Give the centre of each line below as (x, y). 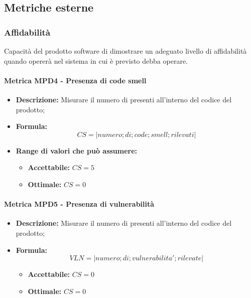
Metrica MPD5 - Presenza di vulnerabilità (79, 204)
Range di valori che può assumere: (77, 150)
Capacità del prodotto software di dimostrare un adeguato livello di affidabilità (125, 51)
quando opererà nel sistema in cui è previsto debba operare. (96, 60)
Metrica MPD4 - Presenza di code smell (75, 80)
